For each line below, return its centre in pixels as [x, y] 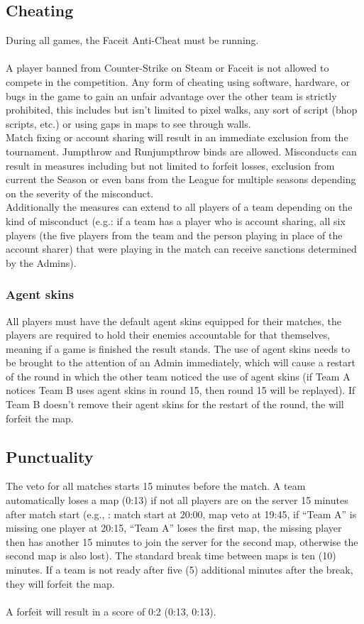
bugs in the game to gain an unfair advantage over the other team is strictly [171, 95]
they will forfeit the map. [60, 583]
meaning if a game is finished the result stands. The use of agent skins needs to [178, 348]
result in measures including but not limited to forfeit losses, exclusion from [170, 165]
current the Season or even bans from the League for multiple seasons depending [181, 179]
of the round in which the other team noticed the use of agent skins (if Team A [178, 376]
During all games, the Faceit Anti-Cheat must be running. [132, 40]
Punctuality [50, 456]
